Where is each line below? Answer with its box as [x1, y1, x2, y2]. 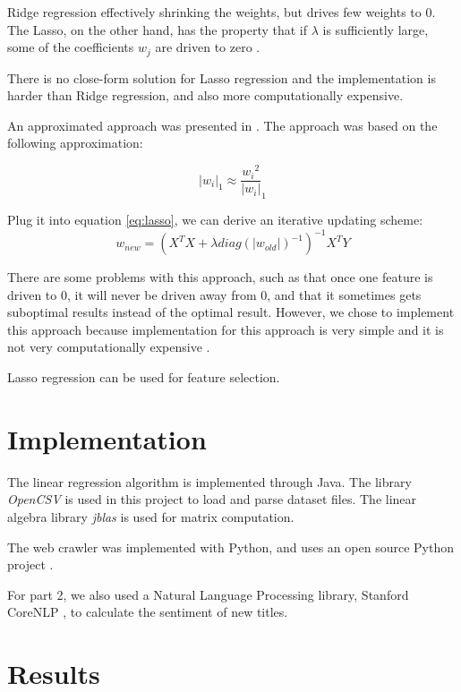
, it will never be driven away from [66, 285, 257, 303]
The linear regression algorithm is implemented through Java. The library [7, 472, 412, 491]
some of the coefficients [7, 38, 134, 56]
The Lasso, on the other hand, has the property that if [7, 20, 308, 38]
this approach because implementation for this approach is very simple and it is [7, 320, 444, 338]
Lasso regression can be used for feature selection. [7, 368, 280, 387]
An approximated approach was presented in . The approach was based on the [7, 115, 438, 134]
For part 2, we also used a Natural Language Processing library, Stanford [7, 585, 409, 603]
